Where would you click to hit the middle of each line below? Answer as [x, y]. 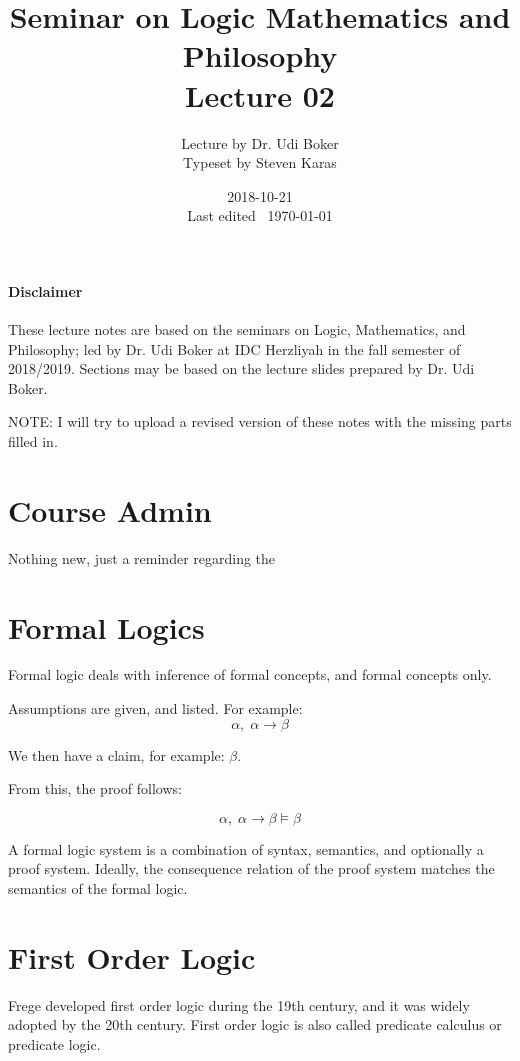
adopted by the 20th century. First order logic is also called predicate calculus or [255, 1024]
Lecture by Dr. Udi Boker [260, 142]
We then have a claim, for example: [116, 754]
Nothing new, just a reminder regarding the [142, 557]
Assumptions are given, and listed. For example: [155, 708]
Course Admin [110, 509]
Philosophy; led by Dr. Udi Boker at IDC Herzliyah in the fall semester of [234, 348]
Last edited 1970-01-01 [260, 215]
